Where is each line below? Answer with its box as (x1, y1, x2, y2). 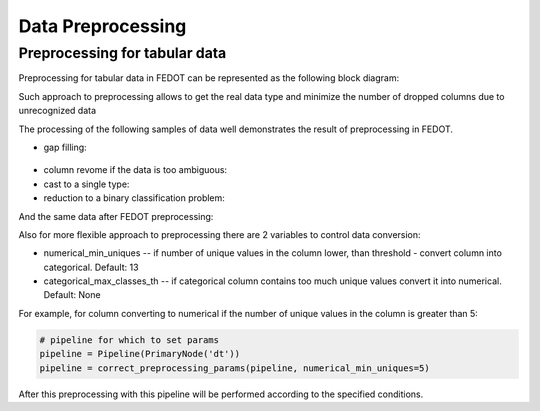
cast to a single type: (43, 178, 130, 190)
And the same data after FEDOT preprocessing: (18, 210, 214, 222)
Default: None (43, 289, 101, 301)
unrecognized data (18, 105, 97, 117)
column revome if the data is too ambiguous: (43, 164, 228, 176)
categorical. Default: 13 (43, 261, 139, 273)
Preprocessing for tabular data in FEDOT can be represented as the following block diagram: (18, 72, 400, 84)
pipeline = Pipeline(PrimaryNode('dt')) (39, 348, 240, 360)
